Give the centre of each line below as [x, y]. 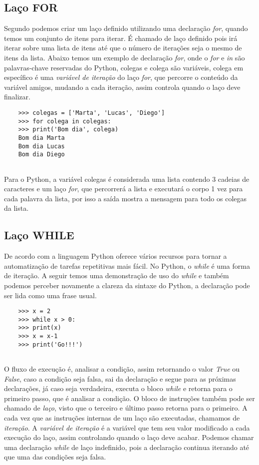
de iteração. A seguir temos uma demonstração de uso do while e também [117, 275]
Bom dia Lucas [41, 146]
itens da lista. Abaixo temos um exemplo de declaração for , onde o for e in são [125, 57]
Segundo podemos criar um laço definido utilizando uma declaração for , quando [126, 28]
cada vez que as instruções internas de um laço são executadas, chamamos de [122, 418]
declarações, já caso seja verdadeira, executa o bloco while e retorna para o [118, 388]
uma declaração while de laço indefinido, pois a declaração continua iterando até [127, 447]
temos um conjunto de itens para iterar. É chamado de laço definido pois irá [121, 38]
